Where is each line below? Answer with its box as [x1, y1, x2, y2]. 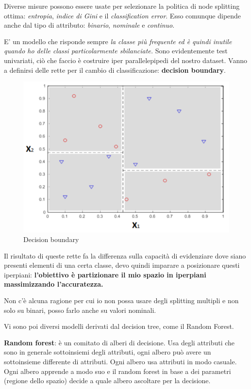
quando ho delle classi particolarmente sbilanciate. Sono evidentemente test [4, 46, 228, 56]
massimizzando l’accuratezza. [4, 279, 103, 289]
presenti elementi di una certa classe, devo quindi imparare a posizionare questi [4, 260, 240, 270]
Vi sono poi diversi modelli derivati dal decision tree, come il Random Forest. [4, 321, 234, 331]
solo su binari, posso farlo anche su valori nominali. [4, 305, 156, 315]
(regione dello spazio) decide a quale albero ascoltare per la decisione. [4, 375, 211, 386]
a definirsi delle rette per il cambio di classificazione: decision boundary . [4, 65, 226, 75]
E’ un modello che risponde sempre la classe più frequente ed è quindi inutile [4, 36, 232, 46]
